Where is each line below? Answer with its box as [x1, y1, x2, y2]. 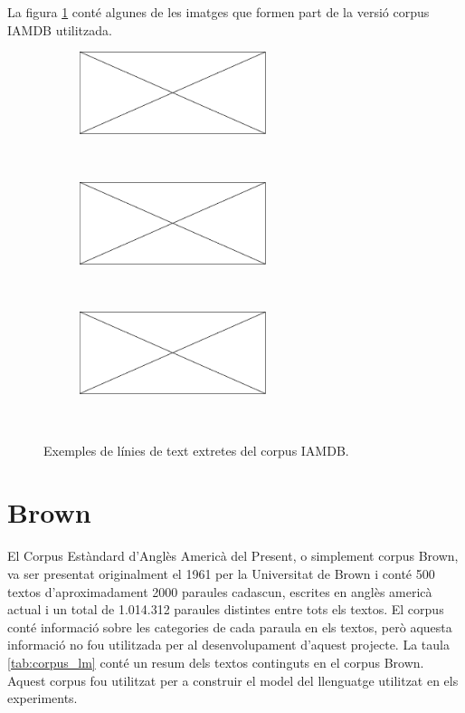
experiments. [7, 689, 78, 708]
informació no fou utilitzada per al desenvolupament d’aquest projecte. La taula [7, 635, 450, 654]
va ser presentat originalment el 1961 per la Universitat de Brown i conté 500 [7, 564, 435, 583]
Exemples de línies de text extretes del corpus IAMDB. [43, 440, 349, 459]
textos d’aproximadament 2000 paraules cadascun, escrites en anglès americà [7, 582, 432, 601]
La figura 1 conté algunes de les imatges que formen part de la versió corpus [7, 3, 430, 21]
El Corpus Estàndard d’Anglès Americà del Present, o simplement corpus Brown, [7, 546, 459, 565]
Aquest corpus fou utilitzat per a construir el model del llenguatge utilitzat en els [7, 670, 459, 689]
